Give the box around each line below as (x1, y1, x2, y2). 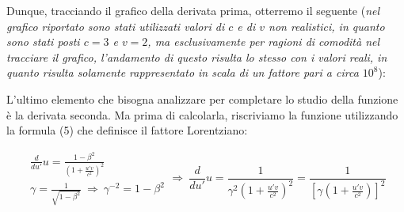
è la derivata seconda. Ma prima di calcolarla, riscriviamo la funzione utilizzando (6, 106, 398, 123)
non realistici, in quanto (269, 17, 385, 34)
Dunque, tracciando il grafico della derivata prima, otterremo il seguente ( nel (6, 2, 380, 18)
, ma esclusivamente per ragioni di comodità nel (147, 33, 380, 50)
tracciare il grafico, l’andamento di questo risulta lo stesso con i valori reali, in (6, 48, 387, 65)
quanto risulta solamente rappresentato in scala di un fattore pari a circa (6, 64, 359, 81)
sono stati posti (6, 33, 80, 50)
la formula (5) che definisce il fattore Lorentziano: (6, 122, 248, 138)
